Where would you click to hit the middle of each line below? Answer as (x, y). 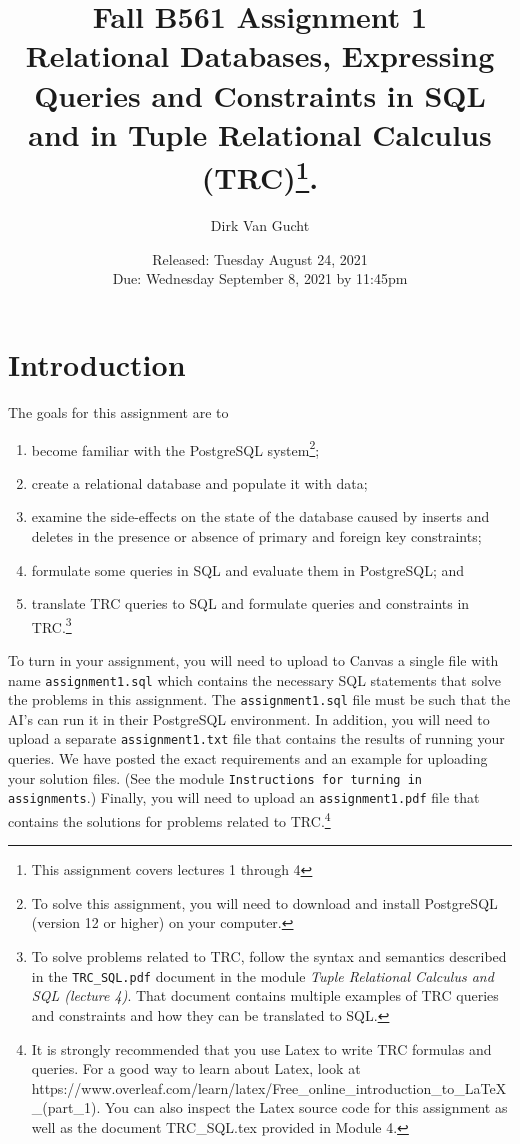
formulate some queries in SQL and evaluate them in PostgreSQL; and (248, 569)
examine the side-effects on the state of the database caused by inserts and (260, 516)
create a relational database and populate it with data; (199, 482)
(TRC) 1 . (260, 175)
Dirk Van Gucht (260, 225)
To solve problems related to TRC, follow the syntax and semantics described (269, 956)
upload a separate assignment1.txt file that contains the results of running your (256, 738)
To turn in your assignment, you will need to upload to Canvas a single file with (253, 659)
